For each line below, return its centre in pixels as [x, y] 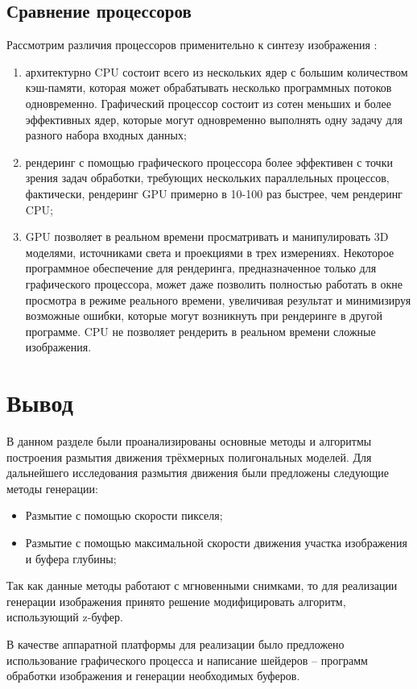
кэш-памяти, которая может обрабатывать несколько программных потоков [208, 87]
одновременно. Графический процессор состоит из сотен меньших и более [208, 103]
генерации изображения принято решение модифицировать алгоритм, [176, 601]
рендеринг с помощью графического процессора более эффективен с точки [209, 162]
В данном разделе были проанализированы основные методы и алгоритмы [189, 441]
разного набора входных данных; [106, 135]
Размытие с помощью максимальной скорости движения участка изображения [216, 542]
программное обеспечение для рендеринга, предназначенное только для [201, 268]
